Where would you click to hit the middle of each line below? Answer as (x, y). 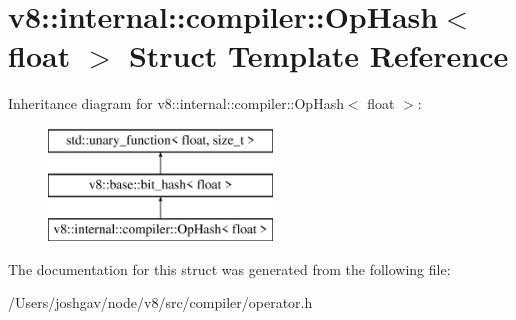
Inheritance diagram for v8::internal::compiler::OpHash (176, 103)
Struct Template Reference (318, 55)
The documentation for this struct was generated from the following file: (229, 268)
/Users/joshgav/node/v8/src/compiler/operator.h (160, 302)
